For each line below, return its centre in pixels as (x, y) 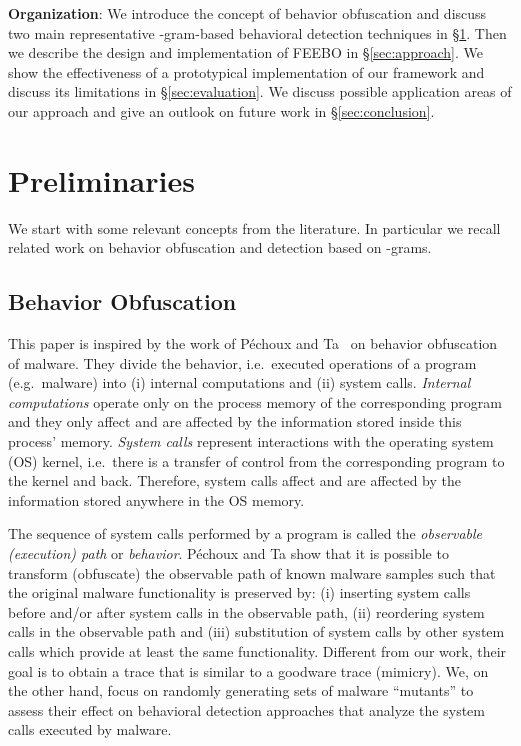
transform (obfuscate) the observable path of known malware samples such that (252, 572)
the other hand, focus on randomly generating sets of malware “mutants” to (241, 690)
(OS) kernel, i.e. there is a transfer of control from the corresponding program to (256, 460)
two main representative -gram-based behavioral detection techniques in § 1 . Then (257, 32)
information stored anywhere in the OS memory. (156, 499)
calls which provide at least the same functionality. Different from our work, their (257, 650)
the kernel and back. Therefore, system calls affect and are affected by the (234, 480)
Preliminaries (101, 179)
